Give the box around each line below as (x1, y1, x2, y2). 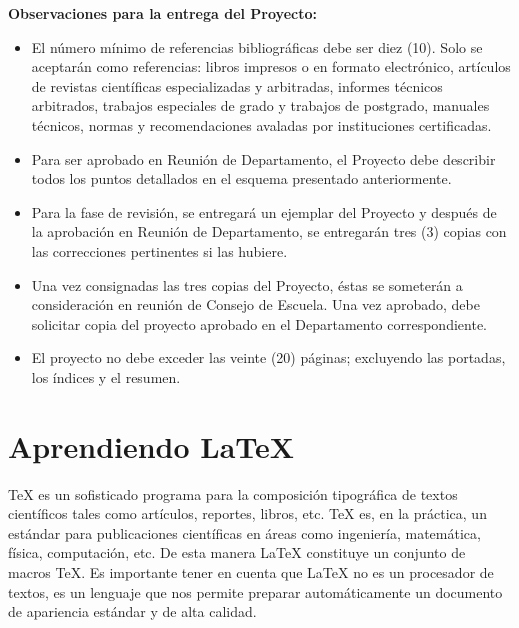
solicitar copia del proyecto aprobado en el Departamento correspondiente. (31, 313, 487, 334)
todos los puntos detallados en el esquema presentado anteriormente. (31, 168, 452, 189)
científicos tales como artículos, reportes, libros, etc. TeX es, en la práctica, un (8, 503, 487, 524)
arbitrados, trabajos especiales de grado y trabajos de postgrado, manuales (31, 95, 490, 116)
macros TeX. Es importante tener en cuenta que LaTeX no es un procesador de (8, 562, 494, 582)
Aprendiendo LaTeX (8, 425, 295, 466)
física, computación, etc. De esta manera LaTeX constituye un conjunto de (8, 542, 466, 563)
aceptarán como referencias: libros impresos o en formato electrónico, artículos (31, 56, 511, 77)
